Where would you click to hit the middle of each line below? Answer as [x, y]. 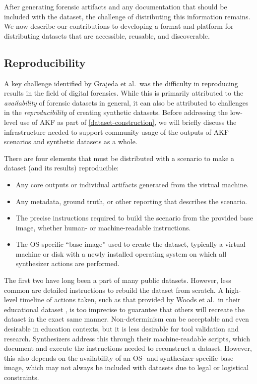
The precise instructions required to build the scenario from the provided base [134, 218]
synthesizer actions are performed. [67, 263]
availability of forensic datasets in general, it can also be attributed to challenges [126, 102]
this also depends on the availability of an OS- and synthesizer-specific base [119, 357]
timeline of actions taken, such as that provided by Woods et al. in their [130, 300]
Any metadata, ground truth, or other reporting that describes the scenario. [131, 201]
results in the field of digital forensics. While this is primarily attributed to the [124, 93]
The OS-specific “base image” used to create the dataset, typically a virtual [130, 244]
